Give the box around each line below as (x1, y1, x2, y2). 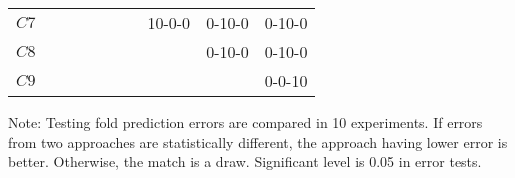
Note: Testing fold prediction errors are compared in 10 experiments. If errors (8, 112, 483, 132)
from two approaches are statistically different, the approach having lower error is (8, 131, 508, 152)
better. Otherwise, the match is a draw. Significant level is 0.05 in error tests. (8, 151, 482, 172)
